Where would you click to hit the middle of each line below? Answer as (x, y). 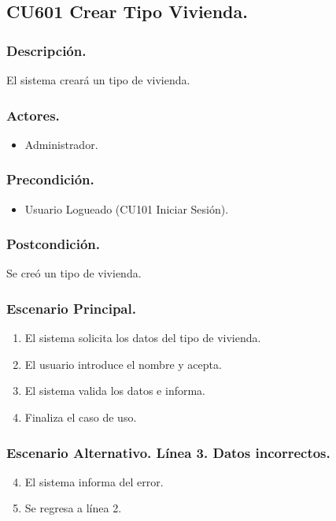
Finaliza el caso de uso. (81, 417)
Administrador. (61, 144)
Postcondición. (54, 244)
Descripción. (46, 50)
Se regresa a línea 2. (73, 508)
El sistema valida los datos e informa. (115, 391)
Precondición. (50, 179)
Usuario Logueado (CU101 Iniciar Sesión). (127, 208)
